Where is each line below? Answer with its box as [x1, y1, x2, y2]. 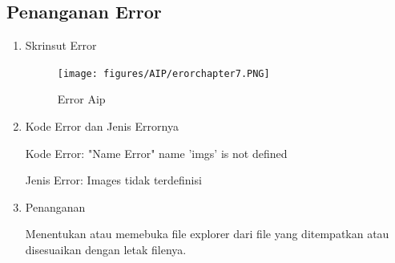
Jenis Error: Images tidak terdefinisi [25, 172, 202, 188]
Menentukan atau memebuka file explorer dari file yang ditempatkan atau [25, 225, 389, 242]
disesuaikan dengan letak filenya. [25, 241, 187, 258]
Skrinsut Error [25, 37, 97, 54]
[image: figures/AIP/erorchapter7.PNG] [57, 67, 270, 79]
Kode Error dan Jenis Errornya [25, 118, 179, 135]
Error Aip [57, 91, 106, 107]
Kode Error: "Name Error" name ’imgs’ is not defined [25, 144, 288, 161]
